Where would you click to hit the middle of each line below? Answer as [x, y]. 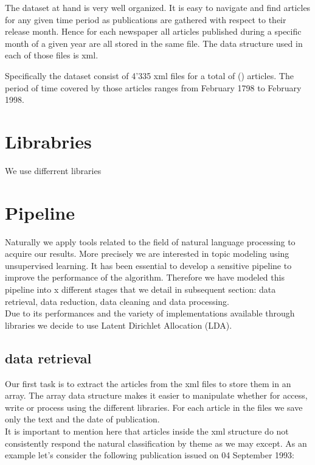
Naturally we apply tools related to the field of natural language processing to [150, 241]
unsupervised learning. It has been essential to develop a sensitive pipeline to [148, 265]
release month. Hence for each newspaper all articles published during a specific [153, 31]
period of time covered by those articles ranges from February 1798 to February [153, 87]
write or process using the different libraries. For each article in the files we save [154, 407]
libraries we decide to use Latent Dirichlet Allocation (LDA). [119, 325]
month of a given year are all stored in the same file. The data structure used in [154, 43]
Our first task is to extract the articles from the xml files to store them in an [148, 383]
